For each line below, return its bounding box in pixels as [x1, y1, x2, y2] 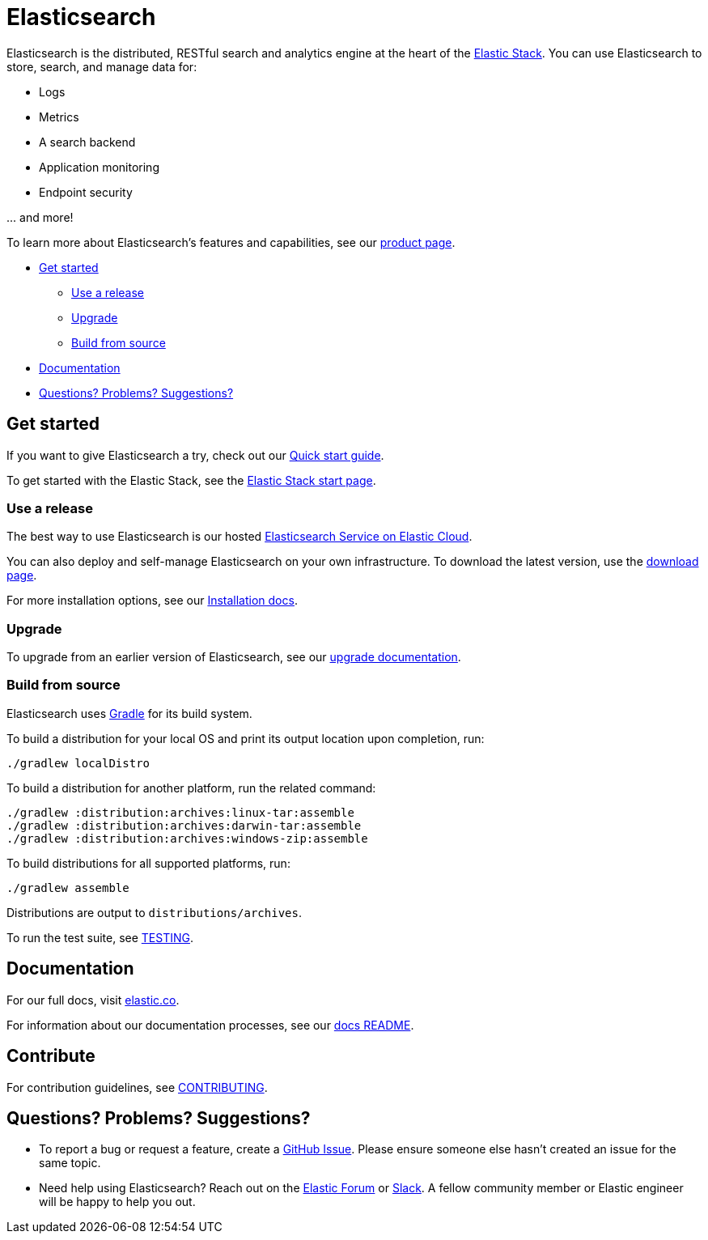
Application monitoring [39, 159, 159, 174]
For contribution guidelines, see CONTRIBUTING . [6, 1080, 268, 1094]
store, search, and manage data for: [6, 59, 197, 74]
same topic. [39, 1156, 101, 1170]
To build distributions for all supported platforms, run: [6, 856, 290, 870]
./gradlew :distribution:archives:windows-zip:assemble [6, 831, 368, 845]
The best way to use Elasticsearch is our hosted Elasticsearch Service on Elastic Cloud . [6, 529, 473, 544]
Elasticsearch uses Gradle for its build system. [6, 706, 252, 720]
